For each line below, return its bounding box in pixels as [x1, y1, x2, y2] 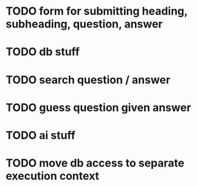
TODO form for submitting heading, [5, 4, 188, 18]
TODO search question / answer [5, 73, 171, 86]
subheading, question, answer [5, 17, 163, 31]
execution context [5, 169, 100, 183]
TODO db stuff [5, 45, 80, 59]
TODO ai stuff [5, 128, 75, 142]
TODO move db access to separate [5, 156, 185, 170]
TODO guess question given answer [5, 100, 192, 114]
